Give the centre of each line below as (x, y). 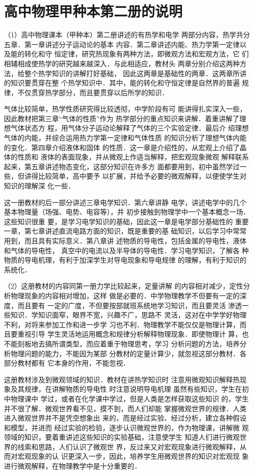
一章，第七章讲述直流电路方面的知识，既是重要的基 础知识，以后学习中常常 (125, 231)
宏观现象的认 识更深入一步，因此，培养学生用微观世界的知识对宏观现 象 (133, 456)
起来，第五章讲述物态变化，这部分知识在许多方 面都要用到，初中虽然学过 (122, 166)
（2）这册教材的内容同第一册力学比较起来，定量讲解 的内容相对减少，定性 (124, 286)
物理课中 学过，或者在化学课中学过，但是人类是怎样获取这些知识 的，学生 (130, 398)
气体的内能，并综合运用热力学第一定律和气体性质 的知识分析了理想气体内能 (125, 138)
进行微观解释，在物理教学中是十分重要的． (73, 466)
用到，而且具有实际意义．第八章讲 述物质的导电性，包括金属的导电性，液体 (125, 240)
